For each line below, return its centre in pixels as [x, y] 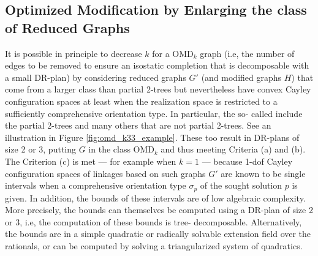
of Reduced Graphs [67, 27]
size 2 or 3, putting [41, 149]
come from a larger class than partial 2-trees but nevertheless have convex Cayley [158, 89]
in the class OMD [122, 149]
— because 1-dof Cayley [247, 161]
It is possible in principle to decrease [74, 53]
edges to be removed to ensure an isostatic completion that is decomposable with [157, 65]
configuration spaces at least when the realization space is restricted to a [141, 101]
